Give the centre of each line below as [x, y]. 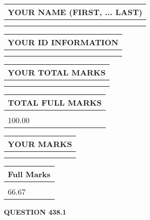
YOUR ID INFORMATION [63, 42]
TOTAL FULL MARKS [55, 102]
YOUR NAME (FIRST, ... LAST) [75, 12]
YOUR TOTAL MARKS [57, 72]
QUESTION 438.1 [35, 212]
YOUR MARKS [40, 144]
